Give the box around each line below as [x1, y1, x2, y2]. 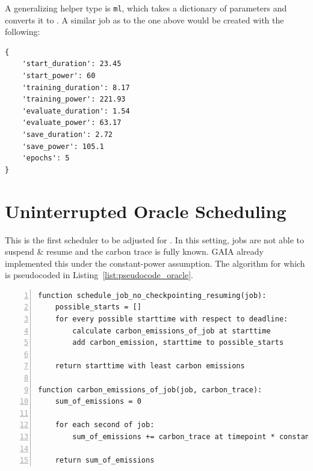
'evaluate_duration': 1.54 [22, 106, 130, 115]
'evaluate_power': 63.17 [22, 118, 122, 127]
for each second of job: [55, 421, 155, 430]
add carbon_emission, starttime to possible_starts [72, 338, 284, 347]
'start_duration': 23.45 [22, 59, 122, 68]
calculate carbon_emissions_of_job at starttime [72, 326, 271, 335]
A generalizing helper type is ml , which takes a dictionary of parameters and [5, 2, 287, 14]
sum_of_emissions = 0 [55, 397, 141, 406]
